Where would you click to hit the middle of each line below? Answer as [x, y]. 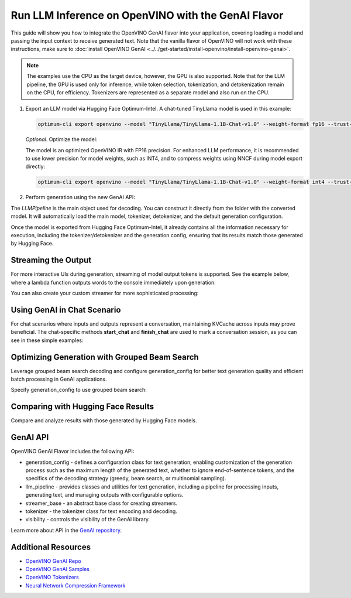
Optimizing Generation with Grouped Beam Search [105, 357]
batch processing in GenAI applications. [59, 379]
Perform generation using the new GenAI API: [80, 197]
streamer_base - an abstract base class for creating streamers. [101, 503]
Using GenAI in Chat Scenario [66, 310]
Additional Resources [51, 547]
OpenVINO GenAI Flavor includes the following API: [73, 452]
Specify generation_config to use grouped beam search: [79, 390]
